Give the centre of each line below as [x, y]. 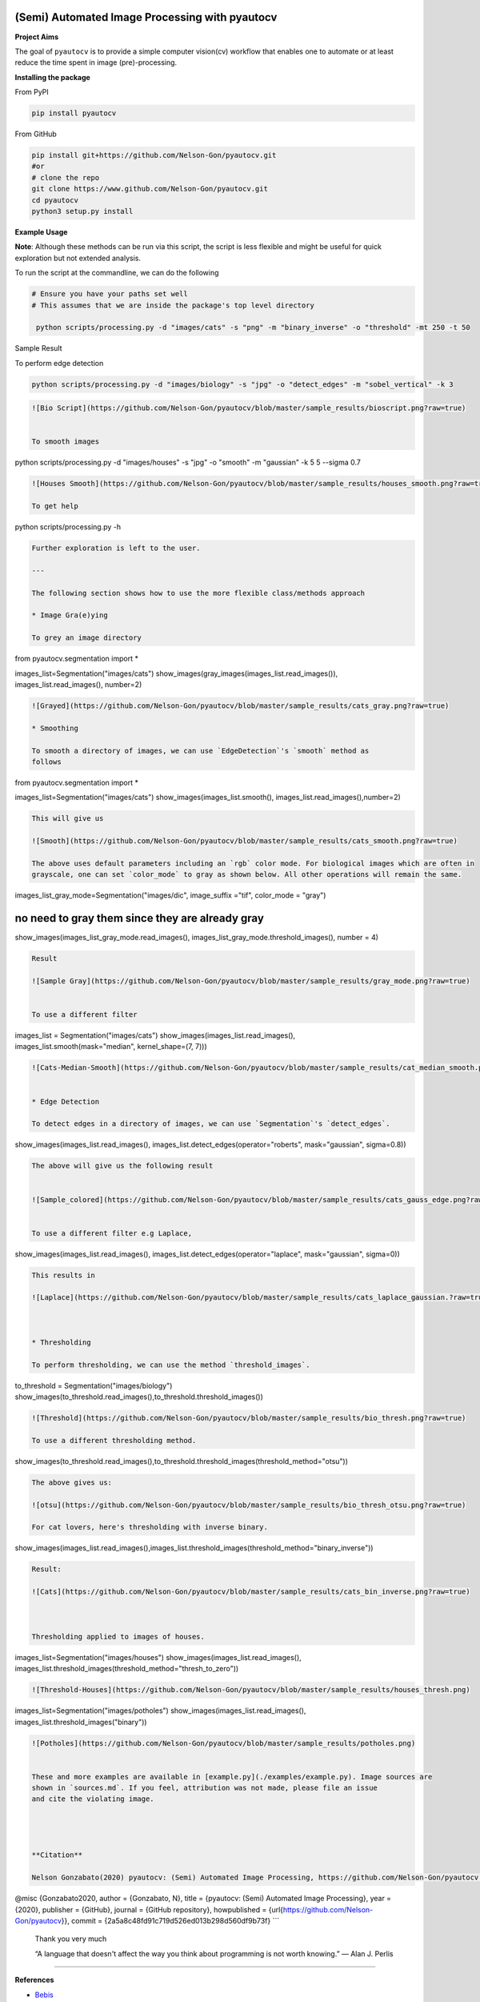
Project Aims [37, 37]
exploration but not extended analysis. [78, 258]
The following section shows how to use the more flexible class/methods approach [198, 593]
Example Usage [41, 231]
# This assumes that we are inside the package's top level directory [173, 305]
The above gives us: [72, 1482]
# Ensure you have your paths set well [110, 294]
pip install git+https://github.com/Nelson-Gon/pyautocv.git [154, 155]
